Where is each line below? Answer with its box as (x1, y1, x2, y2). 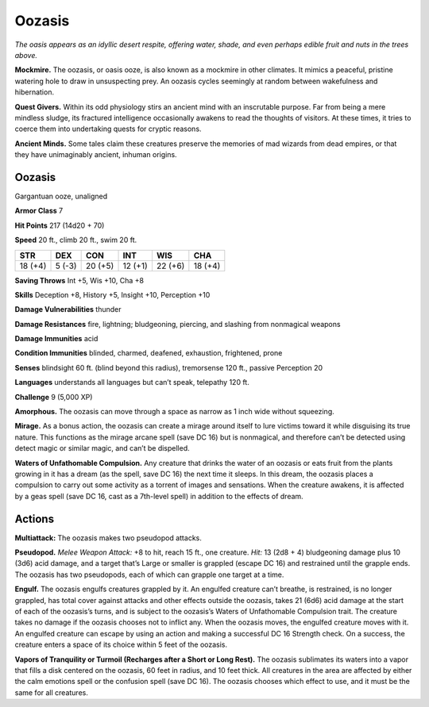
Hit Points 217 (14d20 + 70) (14, 221, 105, 230)
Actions (14, 512, 55, 525)
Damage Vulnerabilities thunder (14, 305, 122, 314)
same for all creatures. (14, 687, 89, 697)
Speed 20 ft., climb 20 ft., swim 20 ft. (14, 235, 137, 245)
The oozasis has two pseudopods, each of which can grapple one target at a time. (14, 570, 284, 579)
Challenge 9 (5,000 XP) (14, 392, 93, 402)
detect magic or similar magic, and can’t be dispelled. (14, 444, 190, 453)
